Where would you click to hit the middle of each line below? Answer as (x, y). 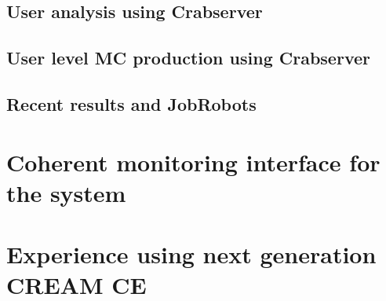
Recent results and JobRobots (131, 103)
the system (66, 192)
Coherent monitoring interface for (193, 162)
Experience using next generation (191, 254)
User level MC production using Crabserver (188, 58)
